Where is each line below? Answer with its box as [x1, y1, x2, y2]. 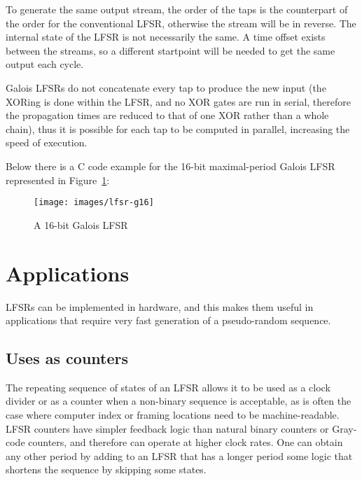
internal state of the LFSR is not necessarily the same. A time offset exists [6, 29, 326, 44]
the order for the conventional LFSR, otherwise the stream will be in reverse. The [6, 15, 356, 30]
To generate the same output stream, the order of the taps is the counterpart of [6, 2, 348, 16]
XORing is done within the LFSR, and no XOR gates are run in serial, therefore [6, 94, 351, 109]
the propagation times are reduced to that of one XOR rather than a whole [6, 108, 329, 123]
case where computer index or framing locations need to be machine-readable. [6, 407, 340, 422]
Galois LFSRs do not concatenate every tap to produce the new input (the [6, 80, 326, 95]
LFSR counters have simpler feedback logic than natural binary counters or [6, 421, 329, 435]
